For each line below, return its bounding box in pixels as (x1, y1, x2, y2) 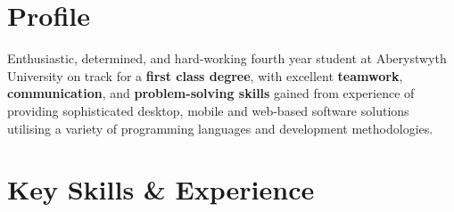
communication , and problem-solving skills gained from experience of (7, 84, 415, 102)
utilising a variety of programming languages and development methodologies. (7, 118, 433, 137)
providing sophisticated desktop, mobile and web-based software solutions (7, 101, 409, 119)
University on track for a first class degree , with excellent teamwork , (7, 66, 403, 85)
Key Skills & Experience (7, 171, 315, 208)
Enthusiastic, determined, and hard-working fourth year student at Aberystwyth (7, 49, 447, 68)
